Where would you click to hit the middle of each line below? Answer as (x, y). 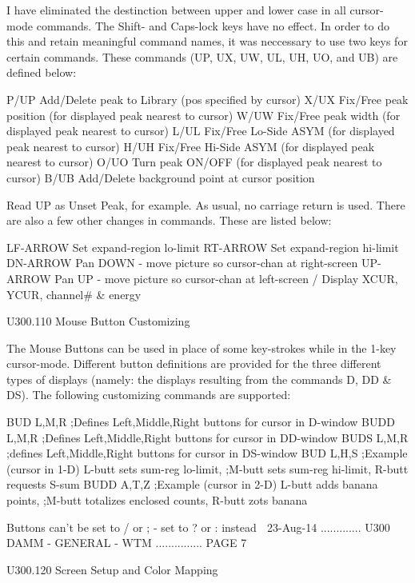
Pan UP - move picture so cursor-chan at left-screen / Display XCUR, (226, 278)
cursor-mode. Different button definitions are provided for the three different (194, 363)
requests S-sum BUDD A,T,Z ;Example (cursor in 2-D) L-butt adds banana (192, 484)
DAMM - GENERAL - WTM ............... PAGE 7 (127, 543)
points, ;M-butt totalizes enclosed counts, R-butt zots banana (157, 500)
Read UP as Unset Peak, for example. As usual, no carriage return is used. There (206, 204)
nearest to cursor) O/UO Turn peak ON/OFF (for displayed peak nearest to (194, 162)
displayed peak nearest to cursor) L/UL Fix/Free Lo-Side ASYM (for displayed (201, 131)
